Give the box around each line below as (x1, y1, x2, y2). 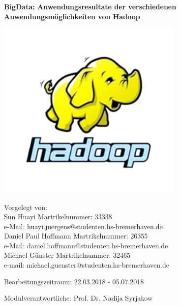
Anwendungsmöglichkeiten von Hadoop (4, 11, 140, 21)
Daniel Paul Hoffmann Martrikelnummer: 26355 (4, 231, 148, 241)
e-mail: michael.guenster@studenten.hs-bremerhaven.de (4, 260, 169, 270)
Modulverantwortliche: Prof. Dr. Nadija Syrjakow (4, 293, 153, 303)
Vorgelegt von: (4, 202, 47, 212)
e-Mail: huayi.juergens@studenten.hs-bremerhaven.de (4, 221, 163, 231)
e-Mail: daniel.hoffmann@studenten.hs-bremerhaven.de (4, 240, 168, 250)
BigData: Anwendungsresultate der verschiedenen (4, 1, 177, 11)
